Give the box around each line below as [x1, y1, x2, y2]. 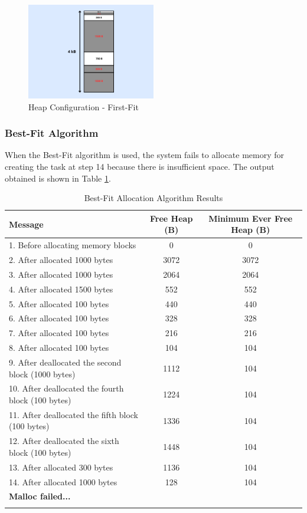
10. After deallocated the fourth [9, 382, 124, 394]
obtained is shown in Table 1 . [5, 172, 111, 184]
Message [9, 218, 44, 230]
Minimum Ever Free [208, 212, 293, 224]
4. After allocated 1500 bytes [9, 282, 113, 295]
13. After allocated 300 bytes [9, 461, 113, 473]
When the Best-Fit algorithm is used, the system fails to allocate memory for [5, 149, 285, 161]
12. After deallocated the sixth [9, 435, 119, 447]
